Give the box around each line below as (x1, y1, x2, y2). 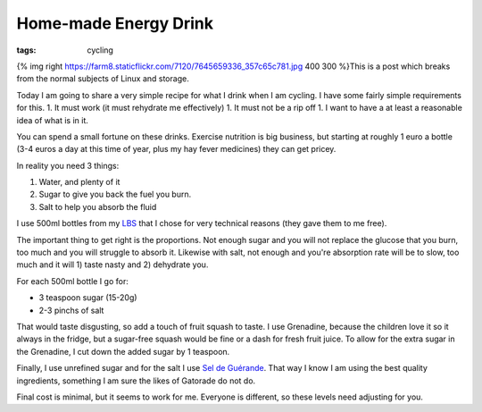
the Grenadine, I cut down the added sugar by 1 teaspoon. (16, 346, 230, 357)
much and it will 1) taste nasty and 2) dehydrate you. (16, 259, 209, 270)
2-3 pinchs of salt (38, 305, 104, 315)
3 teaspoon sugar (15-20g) (38, 292, 137, 303)
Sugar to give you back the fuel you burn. (38, 189, 192, 200)
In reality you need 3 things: (16, 160, 120, 171)
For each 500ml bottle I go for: (16, 275, 129, 286)
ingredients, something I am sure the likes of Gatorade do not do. (16, 375, 256, 386)
